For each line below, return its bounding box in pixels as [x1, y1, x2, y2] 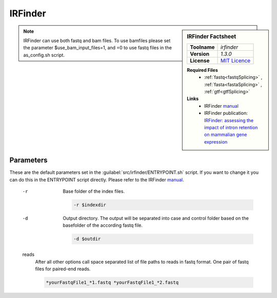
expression [204, 138, 228, 145]
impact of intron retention [204, 124, 258, 130]
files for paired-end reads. [35, 266, 91, 272]
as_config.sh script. [23, 52, 65, 58]
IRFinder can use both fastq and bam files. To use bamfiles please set [23, 37, 171, 44]
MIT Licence [220, 57, 251, 64]
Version [190, 50, 210, 57]
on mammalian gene [204, 131, 247, 138]
